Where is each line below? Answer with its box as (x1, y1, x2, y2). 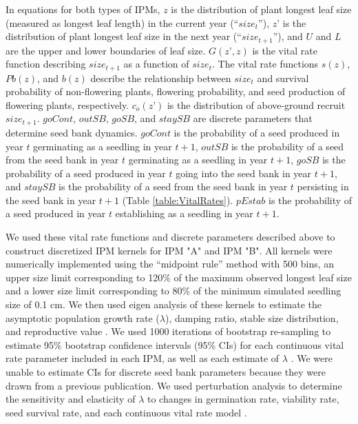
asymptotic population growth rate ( (6, 310, 160, 325)
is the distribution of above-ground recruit (167, 97, 346, 112)
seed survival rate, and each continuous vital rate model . (6, 405, 247, 419)
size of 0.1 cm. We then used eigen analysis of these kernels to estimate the (6, 297, 322, 312)
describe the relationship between (90, 70, 231, 85)
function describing (6, 57, 86, 71)
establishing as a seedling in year (115, 206, 253, 221)
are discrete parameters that (193, 111, 313, 125)
